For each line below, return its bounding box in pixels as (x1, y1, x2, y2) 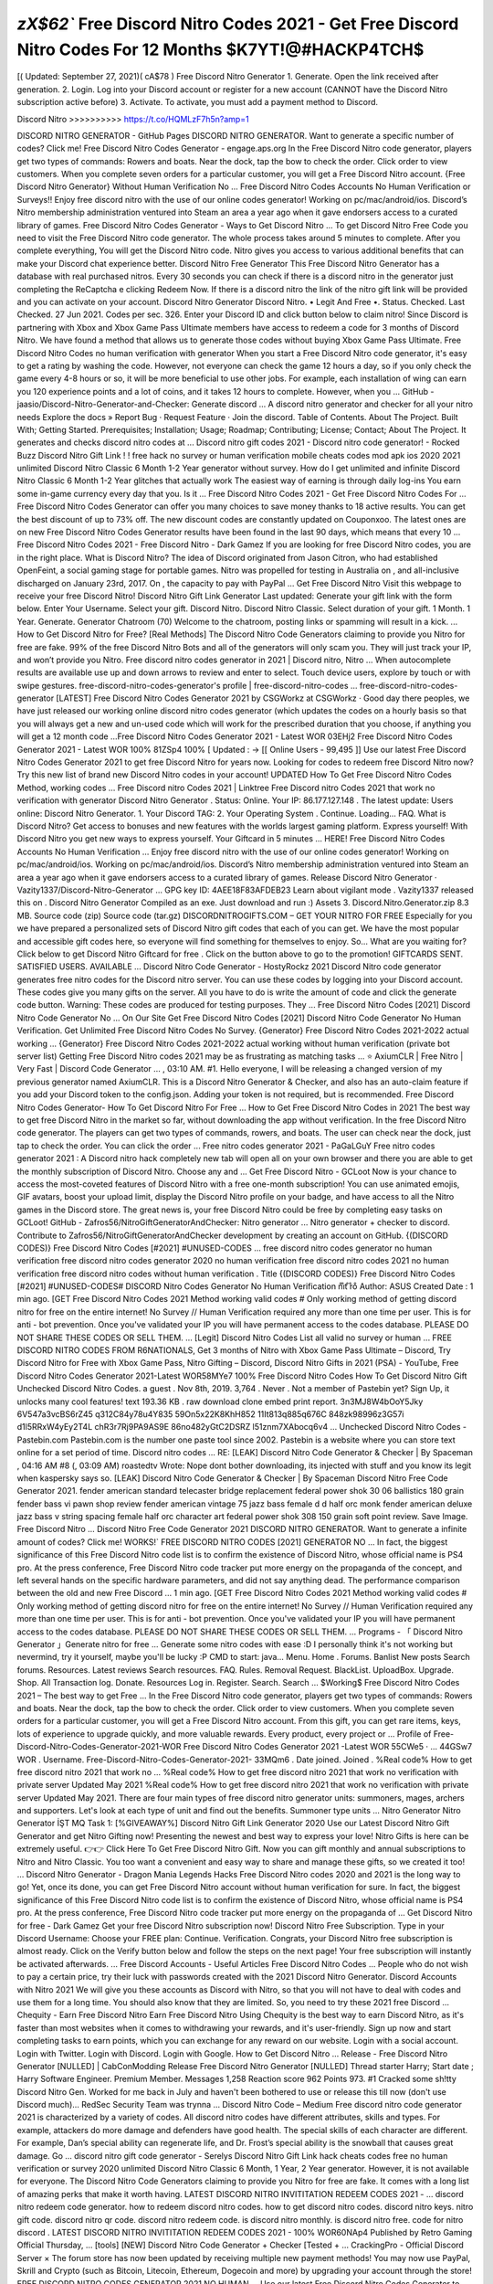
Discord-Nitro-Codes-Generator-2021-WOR (16, 1741, 182, 1752)
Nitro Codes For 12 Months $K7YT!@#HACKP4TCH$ (16, 39, 425, 59)
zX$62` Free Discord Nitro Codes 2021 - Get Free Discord (16, 14, 459, 34)
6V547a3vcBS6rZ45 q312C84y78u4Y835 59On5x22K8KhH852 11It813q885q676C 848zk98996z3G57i (16, 1408, 404, 1420)
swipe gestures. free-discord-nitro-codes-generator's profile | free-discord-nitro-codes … (16, 680, 358, 691)
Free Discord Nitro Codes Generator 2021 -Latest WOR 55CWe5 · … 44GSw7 (183, 1741, 473, 1752)
